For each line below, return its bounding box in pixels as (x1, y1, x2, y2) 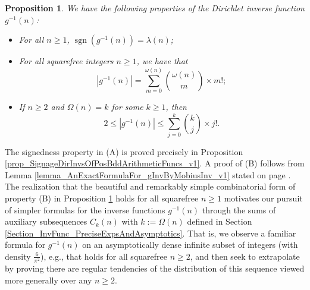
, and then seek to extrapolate (190, 250, 300, 262)
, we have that (136, 55, 188, 67)
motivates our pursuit (224, 192, 303, 204)
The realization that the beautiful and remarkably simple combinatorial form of (5, 180, 296, 193)
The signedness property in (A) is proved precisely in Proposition (5, 145, 243, 157)
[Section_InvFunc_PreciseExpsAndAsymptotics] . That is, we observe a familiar (5, 226, 296, 239)
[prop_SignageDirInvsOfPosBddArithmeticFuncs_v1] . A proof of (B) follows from (5, 157, 305, 169)
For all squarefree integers (18, 55, 114, 67)
